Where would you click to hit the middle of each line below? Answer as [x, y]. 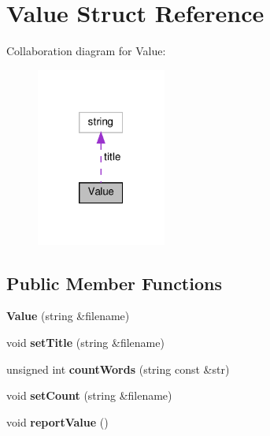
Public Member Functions [114, 283]
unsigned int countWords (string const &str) [118, 369]
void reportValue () [57, 421]
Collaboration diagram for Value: [86, 51]
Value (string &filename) [68, 316]
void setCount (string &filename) [89, 395]
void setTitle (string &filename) [85, 342]
